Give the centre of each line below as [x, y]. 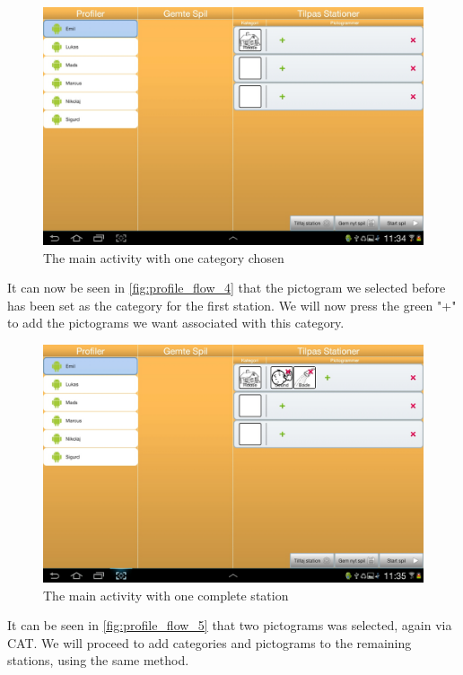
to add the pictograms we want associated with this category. [176, 323]
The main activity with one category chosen [164, 257]
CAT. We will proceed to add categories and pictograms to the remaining [210, 642]
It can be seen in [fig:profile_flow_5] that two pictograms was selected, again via [230, 625]
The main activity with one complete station [166, 595]
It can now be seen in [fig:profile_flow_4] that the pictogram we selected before [227, 288]
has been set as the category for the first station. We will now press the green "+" [232, 305]
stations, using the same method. [98, 660]
